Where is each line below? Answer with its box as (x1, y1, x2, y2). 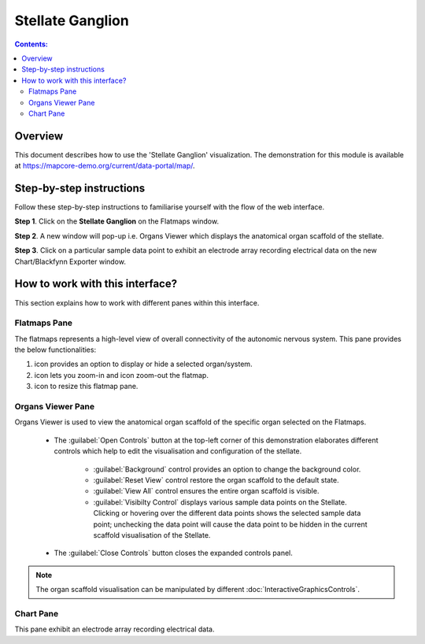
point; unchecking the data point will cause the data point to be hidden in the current (93, 520, 368, 529)
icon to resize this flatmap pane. (34, 382, 139, 391)
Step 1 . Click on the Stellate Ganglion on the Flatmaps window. (14, 217, 220, 226)
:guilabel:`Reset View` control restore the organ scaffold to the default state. (93, 475, 340, 484)
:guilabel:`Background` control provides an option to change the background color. (93, 464, 361, 474)
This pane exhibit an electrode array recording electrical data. (14, 624, 215, 634)
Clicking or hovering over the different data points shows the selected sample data (93, 509, 361, 518)
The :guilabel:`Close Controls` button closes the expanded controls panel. (54, 548, 293, 558)
